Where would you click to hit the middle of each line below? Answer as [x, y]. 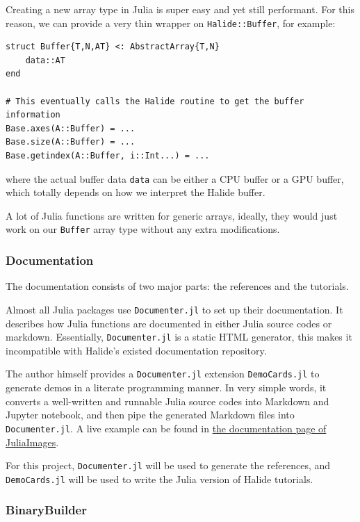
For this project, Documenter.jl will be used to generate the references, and [168, 465]
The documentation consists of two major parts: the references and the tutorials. [177, 286]
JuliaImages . [32, 442]
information [33, 115]
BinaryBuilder [46, 510]
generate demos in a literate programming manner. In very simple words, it [166, 388]
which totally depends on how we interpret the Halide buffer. [136, 192]
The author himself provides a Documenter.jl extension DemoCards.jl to [163, 374]
